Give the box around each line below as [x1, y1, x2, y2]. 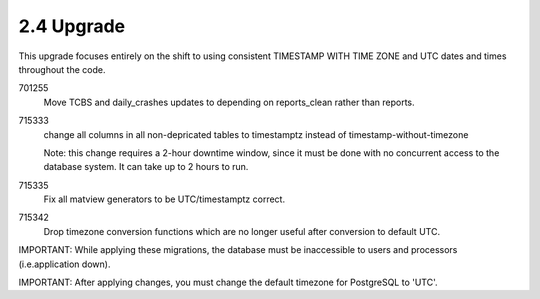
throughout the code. [18, 63, 106, 75]
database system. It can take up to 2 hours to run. [43, 161, 249, 173]
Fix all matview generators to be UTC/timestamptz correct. [43, 193, 285, 205]
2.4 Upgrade [18, 15, 125, 37]
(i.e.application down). [18, 258, 111, 270]
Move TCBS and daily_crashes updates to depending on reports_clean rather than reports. [43, 96, 415, 108]
